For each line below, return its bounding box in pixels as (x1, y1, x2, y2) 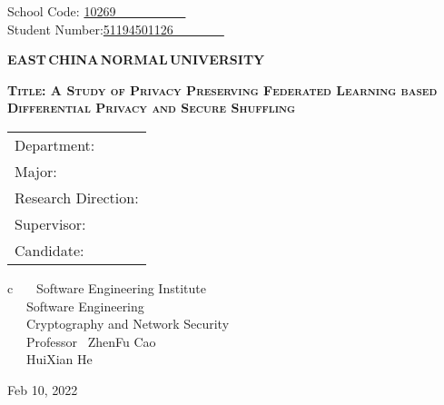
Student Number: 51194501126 (7, 19, 173, 38)
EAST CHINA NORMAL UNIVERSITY (7, 50, 265, 69)
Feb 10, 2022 (7, 380, 78, 399)
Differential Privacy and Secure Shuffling (7, 98, 296, 117)
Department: (15, 133, 95, 155)
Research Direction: (15, 186, 139, 208)
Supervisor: (15, 212, 86, 234)
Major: (15, 160, 57, 182)
